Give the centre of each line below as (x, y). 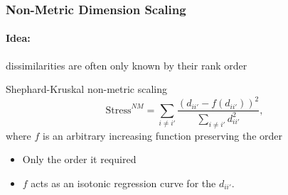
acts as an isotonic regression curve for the (123, 183)
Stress (118, 110)
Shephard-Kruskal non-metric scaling (87, 89)
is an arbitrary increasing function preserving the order (162, 135)
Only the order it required (79, 159)
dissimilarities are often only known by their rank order (127, 65)
